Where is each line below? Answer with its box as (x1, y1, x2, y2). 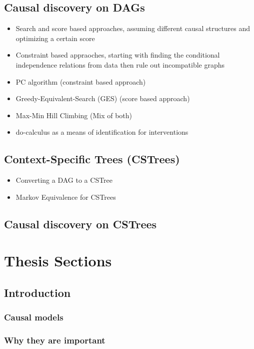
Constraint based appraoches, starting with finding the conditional (15, 50, 220, 60)
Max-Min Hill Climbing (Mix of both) (15, 110, 132, 120)
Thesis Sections (4, 250, 112, 271)
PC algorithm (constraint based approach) (15, 76, 146, 87)
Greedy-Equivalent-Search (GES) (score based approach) (15, 93, 190, 104)
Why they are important (4, 334, 105, 346)
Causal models (4, 311, 63, 323)
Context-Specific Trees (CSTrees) (4, 151, 180, 167)
